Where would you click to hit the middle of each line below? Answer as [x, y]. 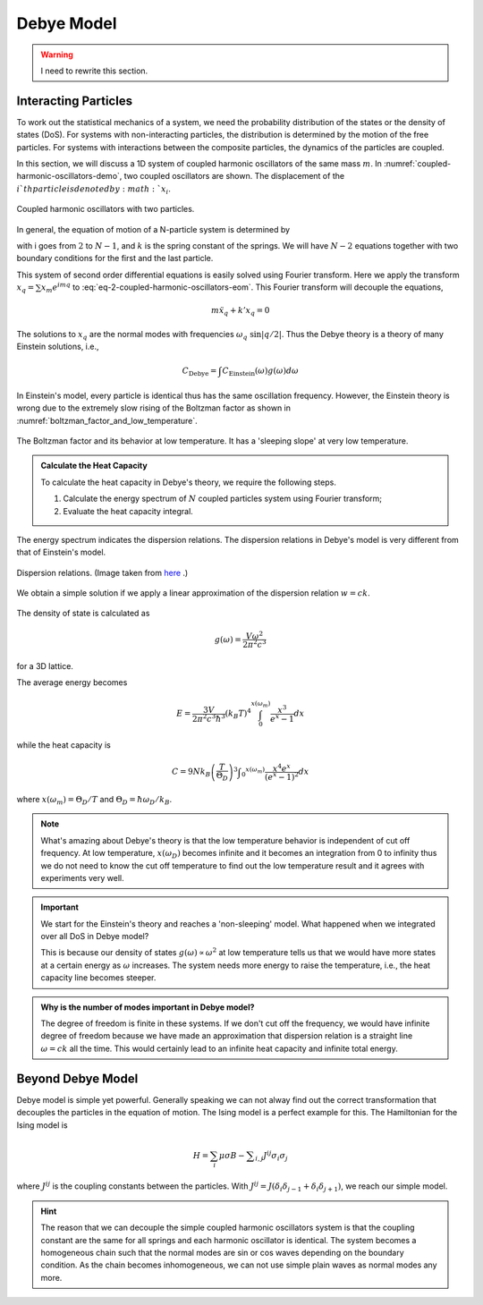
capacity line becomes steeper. [98, 978]
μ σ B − [232, 1155]
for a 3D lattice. [45, 665]
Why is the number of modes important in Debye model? [148, 1007]
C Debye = [199, 372]
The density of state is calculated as [83, 614]
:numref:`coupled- [417, 164]
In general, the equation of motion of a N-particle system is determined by [153, 229]
